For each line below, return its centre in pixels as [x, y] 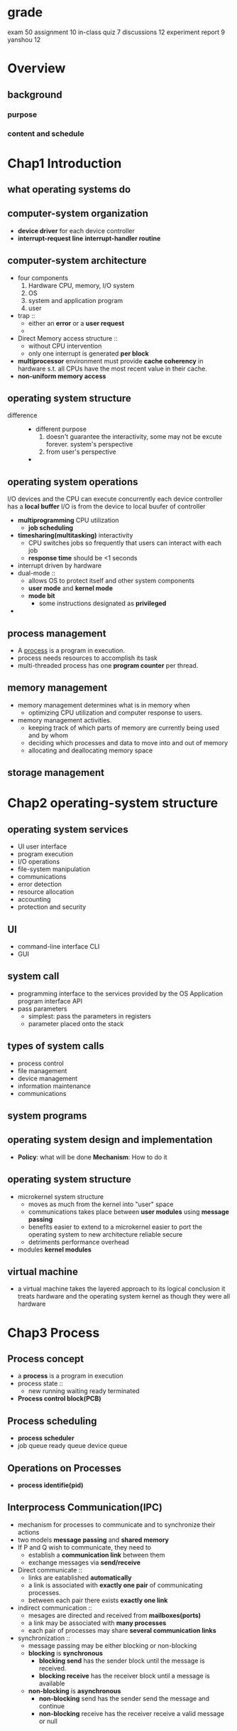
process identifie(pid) [50, 1485]
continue [52, 1706]
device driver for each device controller [76, 230]
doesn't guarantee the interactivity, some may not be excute [134, 437]
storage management [56, 773]
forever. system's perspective [89, 444]
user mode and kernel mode [71, 588]
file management [42, 1070]
